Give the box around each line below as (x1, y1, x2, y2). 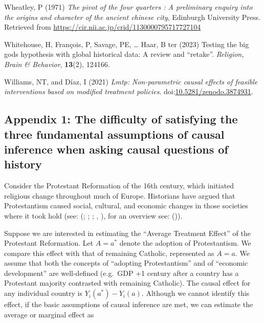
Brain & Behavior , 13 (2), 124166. (4, 58, 110, 69)
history (4, 156, 42, 172)
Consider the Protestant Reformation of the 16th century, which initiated (4, 180, 234, 191)
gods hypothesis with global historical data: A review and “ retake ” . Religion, (4, 49, 244, 59)
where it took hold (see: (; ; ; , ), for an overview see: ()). (4, 210, 183, 221)
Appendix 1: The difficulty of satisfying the (4, 111, 238, 127)
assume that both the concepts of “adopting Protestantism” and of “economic (4, 257, 248, 268)
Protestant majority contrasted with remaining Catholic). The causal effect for (4, 277, 251, 288)
